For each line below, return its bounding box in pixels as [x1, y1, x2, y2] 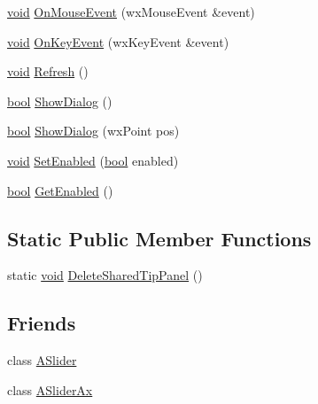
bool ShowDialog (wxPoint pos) [7, 121, 180, 140]
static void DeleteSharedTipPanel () [7, 266, 203, 284]
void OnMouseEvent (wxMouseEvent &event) [7, 3, 255, 20]
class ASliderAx [7, 380, 93, 399]
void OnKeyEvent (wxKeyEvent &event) [7, 32, 229, 50]
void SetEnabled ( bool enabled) [7, 151, 179, 169]
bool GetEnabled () [7, 181, 113, 199]
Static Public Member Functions [7, 224, 312, 252]
